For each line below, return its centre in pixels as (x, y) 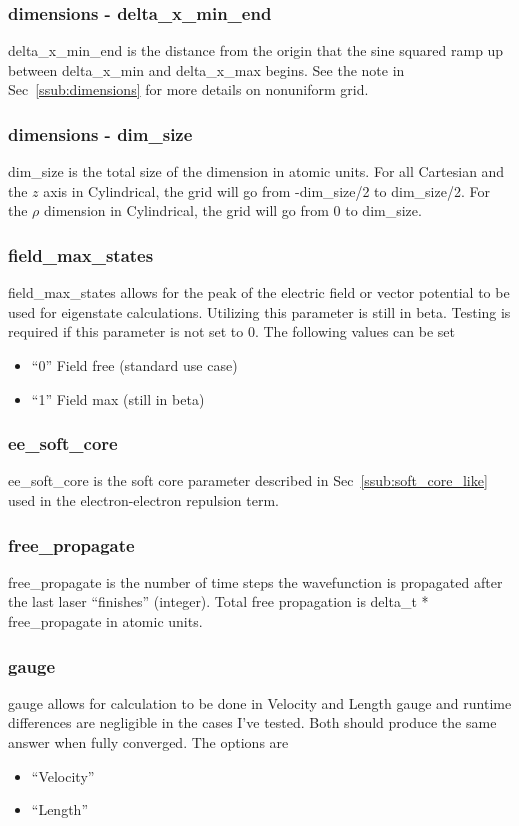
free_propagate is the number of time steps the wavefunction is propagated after (255, 581)
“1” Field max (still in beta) (118, 398)
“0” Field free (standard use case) (134, 365)
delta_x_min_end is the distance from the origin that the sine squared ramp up (256, 50)
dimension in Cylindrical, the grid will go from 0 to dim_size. (233, 210)
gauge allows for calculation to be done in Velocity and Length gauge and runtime (260, 702)
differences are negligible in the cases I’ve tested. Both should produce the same (252, 722)
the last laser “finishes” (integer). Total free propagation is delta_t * (218, 601)
